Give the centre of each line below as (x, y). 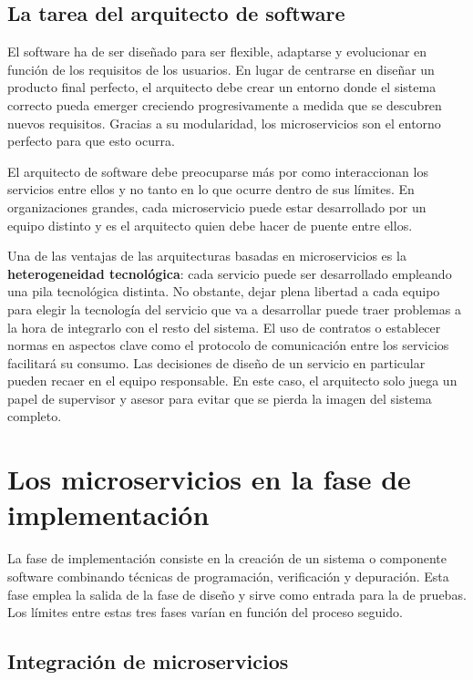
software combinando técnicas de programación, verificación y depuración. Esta (228, 576)
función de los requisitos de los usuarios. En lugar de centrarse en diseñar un (221, 69)
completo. (35, 416)
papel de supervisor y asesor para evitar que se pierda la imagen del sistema (220, 398)
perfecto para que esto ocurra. (91, 141)
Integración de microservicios (148, 661)
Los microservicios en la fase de (209, 479)
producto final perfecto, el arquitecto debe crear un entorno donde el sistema (222, 87)
